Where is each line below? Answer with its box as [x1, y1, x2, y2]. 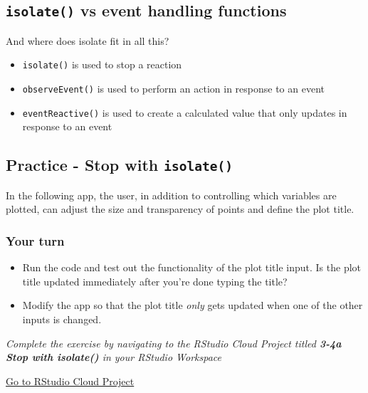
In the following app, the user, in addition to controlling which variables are [6, 187, 337, 202]
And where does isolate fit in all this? [6, 33, 169, 48]
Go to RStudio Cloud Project [6, 373, 135, 388]
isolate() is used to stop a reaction [22, 57, 182, 72]
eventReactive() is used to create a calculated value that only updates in [22, 105, 347, 120]
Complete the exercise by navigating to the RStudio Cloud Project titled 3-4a [6, 335, 342, 350]
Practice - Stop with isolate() [6, 154, 233, 176]
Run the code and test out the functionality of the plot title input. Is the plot [22, 260, 362, 275]
